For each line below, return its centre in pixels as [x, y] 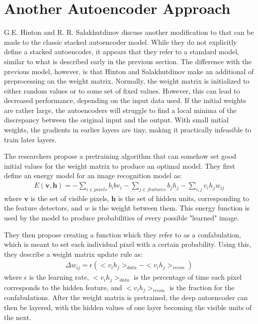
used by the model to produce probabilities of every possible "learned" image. [122, 218]
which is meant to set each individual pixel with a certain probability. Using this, [128, 244]
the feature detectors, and [43, 208]
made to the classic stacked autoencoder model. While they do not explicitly [121, 42]
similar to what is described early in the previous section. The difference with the [128, 61]
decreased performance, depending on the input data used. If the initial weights [125, 100]
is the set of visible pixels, [70, 198]
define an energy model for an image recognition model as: [93, 175]
